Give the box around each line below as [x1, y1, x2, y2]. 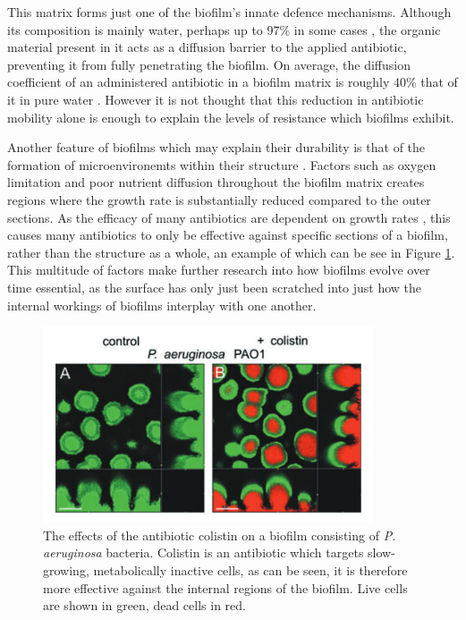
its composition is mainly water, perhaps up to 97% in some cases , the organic [7, 20, 441, 38]
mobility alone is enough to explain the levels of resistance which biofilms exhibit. [7, 107, 454, 126]
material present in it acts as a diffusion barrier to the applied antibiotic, [7, 38, 407, 56]
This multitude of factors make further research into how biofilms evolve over [7, 260, 430, 279]
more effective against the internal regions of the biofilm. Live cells [43, 578, 408, 597]
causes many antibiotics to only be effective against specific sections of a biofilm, [7, 225, 448, 244]
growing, [43, 561, 89, 580]
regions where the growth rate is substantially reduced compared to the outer [7, 190, 431, 208]
